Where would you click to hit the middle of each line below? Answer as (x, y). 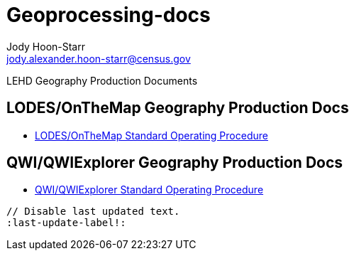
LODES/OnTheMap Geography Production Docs (178, 108)
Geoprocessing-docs (109, 15)
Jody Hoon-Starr (46, 46)
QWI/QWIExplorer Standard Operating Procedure (149, 190)
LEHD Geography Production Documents (102, 80)
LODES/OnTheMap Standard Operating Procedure (151, 135)
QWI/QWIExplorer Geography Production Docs (175, 163)
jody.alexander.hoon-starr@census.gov (99, 58)
